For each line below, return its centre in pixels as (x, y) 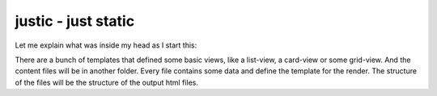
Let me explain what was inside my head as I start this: (106, 45)
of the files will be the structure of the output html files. (106, 82)
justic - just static (75, 21)
